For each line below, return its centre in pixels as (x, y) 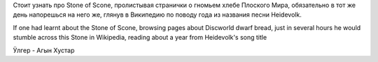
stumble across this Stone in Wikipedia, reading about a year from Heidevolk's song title (140, 38)
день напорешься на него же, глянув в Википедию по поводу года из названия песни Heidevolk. (157, 15)
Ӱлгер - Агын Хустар (44, 50)
